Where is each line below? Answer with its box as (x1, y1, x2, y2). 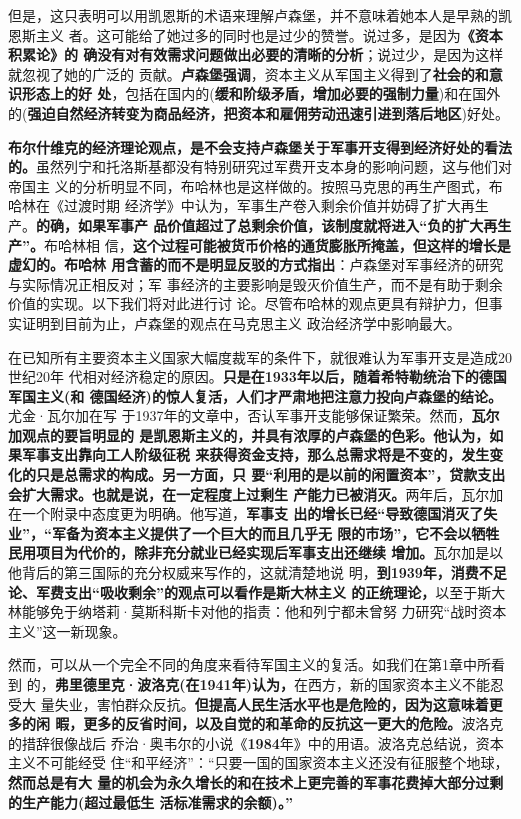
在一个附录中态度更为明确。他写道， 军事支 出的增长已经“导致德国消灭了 (8, 503, 484, 524)
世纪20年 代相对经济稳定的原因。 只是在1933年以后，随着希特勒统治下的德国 (8, 366, 507, 387)
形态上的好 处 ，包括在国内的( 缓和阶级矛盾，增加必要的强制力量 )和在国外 (21, 83, 501, 104)
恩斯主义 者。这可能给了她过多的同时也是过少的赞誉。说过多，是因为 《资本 (8, 24, 503, 45)
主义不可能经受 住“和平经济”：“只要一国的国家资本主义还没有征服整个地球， (8, 752, 509, 773)
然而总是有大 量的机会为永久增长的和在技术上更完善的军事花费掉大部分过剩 (8, 771, 504, 792)
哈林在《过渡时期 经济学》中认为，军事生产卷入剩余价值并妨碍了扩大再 (8, 195, 475, 216)
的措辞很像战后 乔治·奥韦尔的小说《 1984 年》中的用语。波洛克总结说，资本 (8, 732, 504, 753)
